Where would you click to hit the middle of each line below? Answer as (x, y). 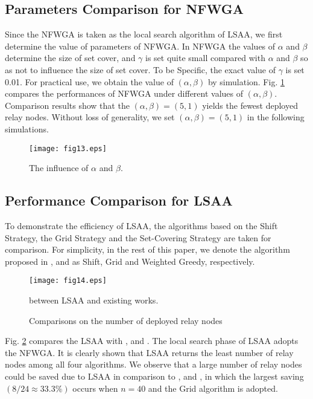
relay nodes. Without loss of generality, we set (90, 117)
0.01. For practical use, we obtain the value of (89, 81)
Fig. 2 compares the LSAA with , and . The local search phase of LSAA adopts (152, 341)
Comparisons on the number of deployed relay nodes (126, 320)
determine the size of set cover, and (70, 58)
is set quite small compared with (205, 58)
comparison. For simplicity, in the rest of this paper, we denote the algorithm (147, 249)
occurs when (95, 388)
